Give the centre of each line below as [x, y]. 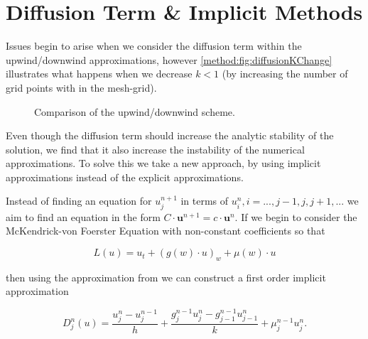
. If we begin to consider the [296, 216]
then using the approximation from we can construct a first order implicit [166, 277]
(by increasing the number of [285, 74]
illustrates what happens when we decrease [99, 74]
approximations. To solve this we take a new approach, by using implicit [163, 163]
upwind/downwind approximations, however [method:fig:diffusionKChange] [169, 59]
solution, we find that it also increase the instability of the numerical [155, 149]
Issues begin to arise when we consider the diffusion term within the [154, 46]
